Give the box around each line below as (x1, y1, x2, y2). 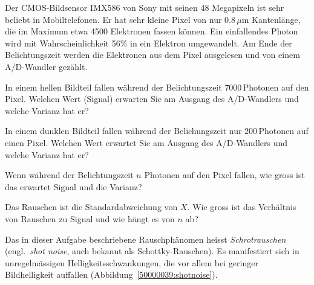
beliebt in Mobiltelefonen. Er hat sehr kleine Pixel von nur (5, 13, 222, 25)
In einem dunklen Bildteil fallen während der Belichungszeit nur (5, 124, 242, 137)
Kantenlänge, (252, 13, 301, 25)
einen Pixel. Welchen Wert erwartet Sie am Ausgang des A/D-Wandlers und (5, 136, 288, 149)
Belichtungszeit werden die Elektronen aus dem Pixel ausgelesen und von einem (5, 48, 300, 61)
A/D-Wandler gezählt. (5, 60, 88, 72)
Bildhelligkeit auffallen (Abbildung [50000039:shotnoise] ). (5, 268, 218, 281)
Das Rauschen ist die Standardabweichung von (5, 200, 178, 213)
